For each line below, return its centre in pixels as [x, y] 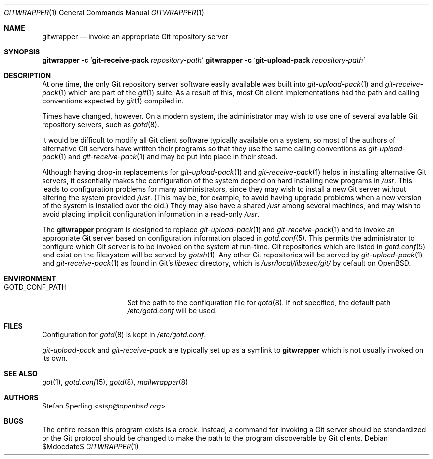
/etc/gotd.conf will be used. [172, 311]
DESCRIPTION [28, 76]
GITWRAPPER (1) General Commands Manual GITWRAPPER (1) [104, 13]
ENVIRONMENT [30, 279]
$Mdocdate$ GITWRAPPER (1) [90, 446]
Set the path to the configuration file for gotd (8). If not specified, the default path [259, 302]
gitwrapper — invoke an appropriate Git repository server [135, 36]
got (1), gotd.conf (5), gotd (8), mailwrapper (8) [115, 382]
